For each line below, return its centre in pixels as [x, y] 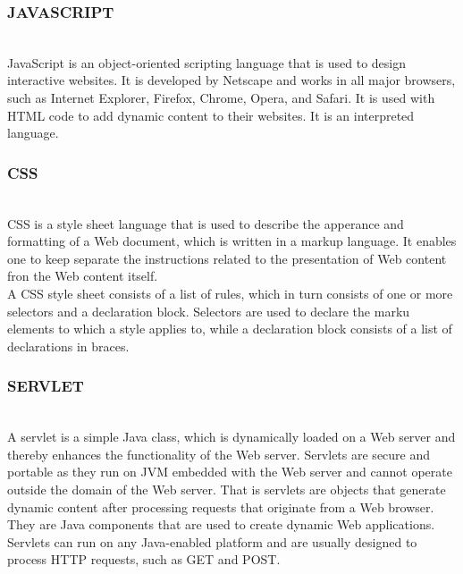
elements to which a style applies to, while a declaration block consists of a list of [230, 329]
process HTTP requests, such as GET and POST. [144, 559]
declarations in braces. [68, 346]
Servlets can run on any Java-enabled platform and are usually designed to [212, 541]
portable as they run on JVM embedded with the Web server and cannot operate [230, 472]
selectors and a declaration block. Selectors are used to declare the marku [209, 311]
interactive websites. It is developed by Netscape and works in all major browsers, [231, 80]
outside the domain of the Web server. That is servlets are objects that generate [227, 489]
